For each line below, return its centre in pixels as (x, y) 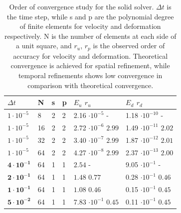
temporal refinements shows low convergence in (90, 75)
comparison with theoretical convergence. (90, 85)
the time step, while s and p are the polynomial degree (90, 16)
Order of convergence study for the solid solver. (82, 6)
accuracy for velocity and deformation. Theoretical (90, 55)
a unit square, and (44, 46)
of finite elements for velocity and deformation (90, 26)
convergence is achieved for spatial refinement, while (90, 65)
